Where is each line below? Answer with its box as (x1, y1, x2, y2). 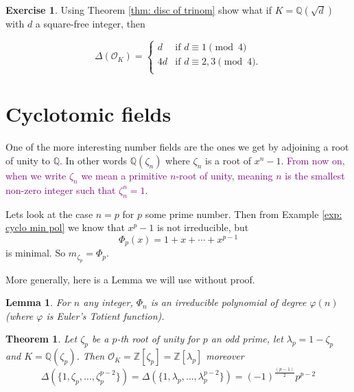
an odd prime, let (211, 331, 283, 346)
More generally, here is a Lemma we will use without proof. (5, 272, 255, 286)
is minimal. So (5, 246, 66, 260)
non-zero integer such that (5, 182, 116, 197)
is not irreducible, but (157, 220, 249, 235)
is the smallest (285, 168, 345, 182)
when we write (5, 168, 67, 182)
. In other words (59, 153, 128, 167)
